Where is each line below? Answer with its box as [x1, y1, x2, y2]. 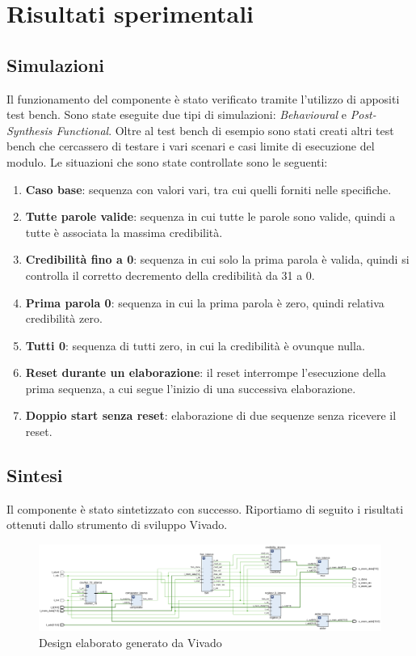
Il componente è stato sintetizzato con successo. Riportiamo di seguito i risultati [6, 500, 404, 517]
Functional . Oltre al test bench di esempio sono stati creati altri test [56, 121, 394, 138]
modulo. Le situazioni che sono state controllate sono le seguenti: [6, 153, 328, 170]
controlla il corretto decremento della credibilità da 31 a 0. [25, 266, 315, 283]
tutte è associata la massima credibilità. [25, 223, 223, 240]
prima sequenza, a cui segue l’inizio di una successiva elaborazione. [25, 379, 356, 396]
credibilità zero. [25, 310, 103, 327]
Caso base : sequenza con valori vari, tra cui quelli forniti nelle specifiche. [25, 180, 392, 197]
